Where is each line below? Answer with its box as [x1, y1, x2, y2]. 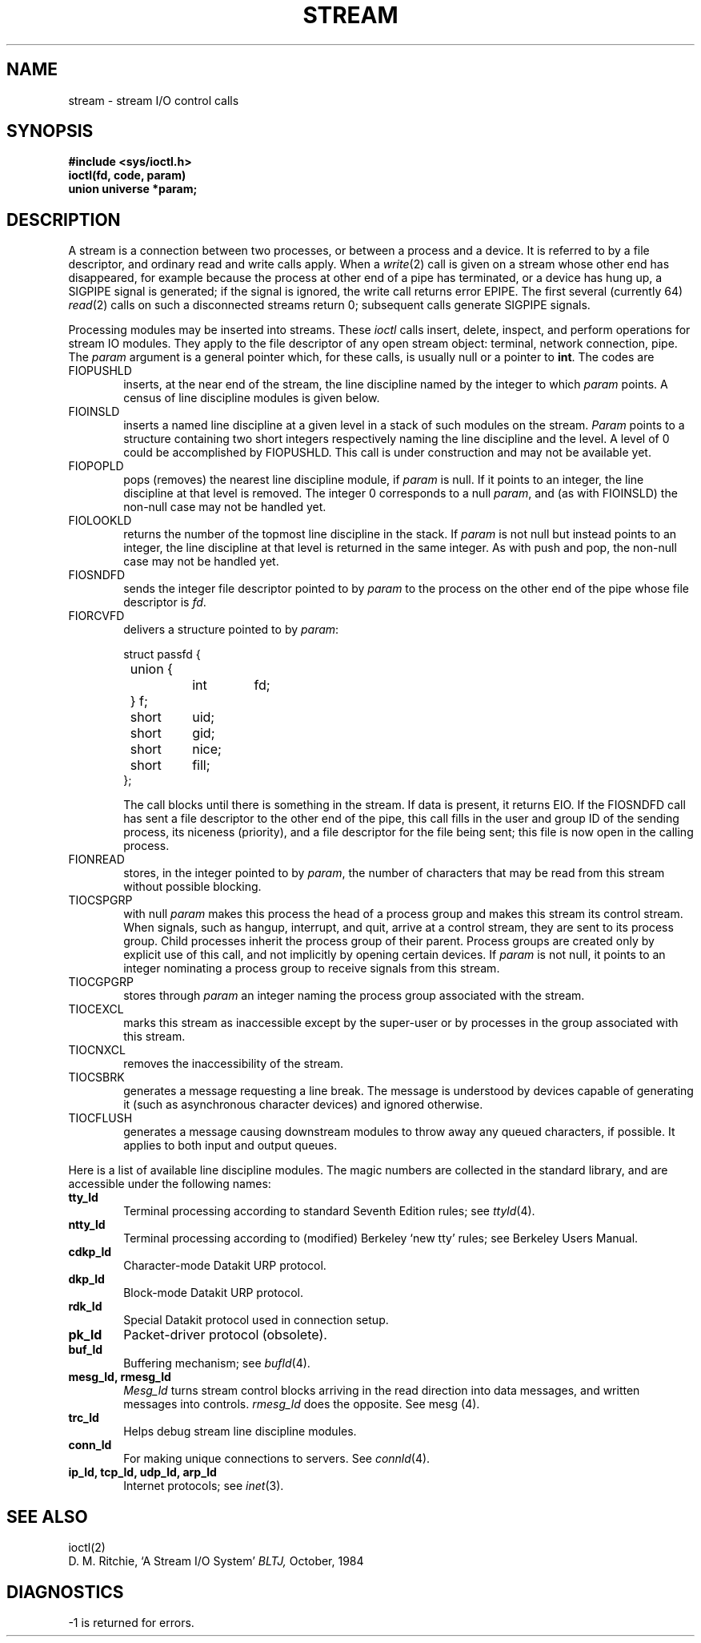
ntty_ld [68, 1218, 106, 1232]
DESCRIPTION [6, 209, 121, 230]
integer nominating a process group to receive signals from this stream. [123, 961, 500, 976]
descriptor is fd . [123, 595, 206, 610]
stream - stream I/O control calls [68, 93, 239, 107]
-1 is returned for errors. [68, 1615, 194, 1629]
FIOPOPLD [68, 459, 124, 473]
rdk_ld [68, 1299, 102, 1314]
